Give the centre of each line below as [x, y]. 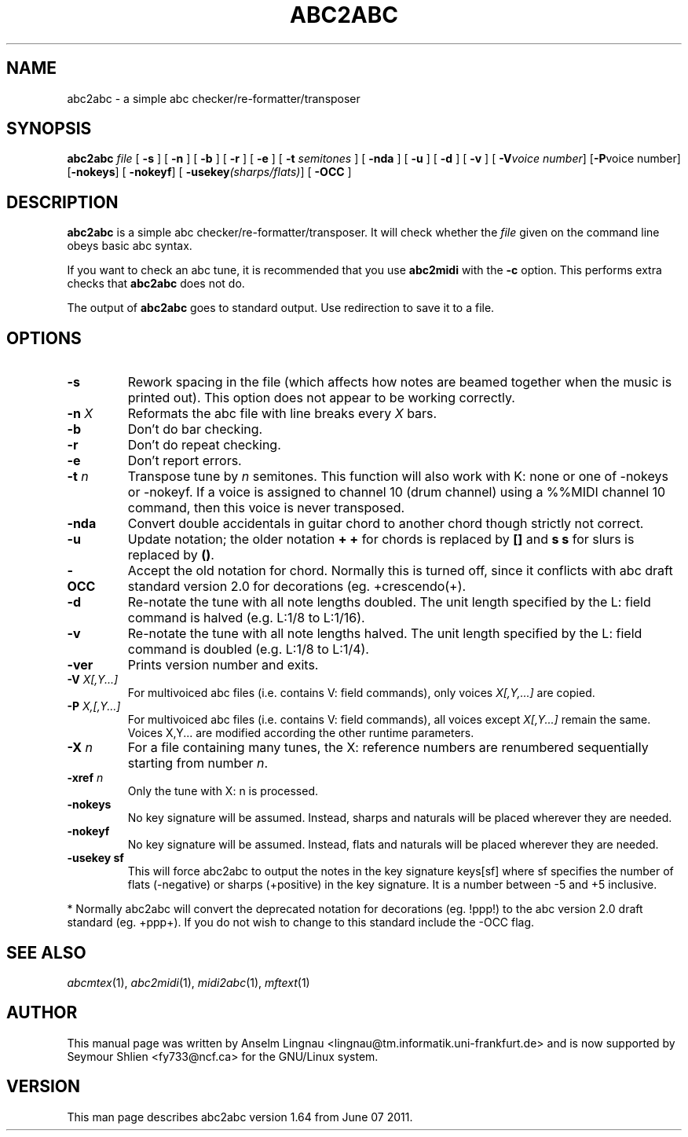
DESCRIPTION [62, 202]
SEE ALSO [46, 952]
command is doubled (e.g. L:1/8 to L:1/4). [248, 649]
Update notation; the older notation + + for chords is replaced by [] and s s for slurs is [381, 539]
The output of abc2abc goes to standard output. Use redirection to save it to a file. [281, 308]
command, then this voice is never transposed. [266, 508]
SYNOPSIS [49, 129]
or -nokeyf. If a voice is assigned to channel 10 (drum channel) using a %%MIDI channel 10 [397, 492]
